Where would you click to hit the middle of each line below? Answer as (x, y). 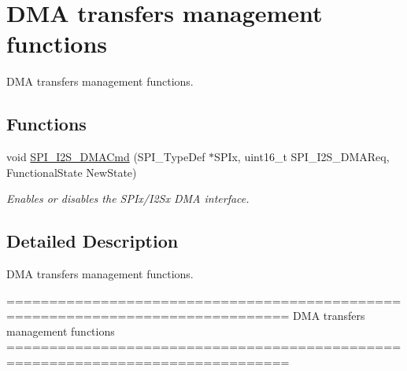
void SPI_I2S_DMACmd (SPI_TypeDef (106, 157)
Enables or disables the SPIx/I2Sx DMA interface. (128, 198)
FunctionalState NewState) (72, 172)
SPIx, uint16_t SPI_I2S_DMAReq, (302, 157)
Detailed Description (92, 241)
